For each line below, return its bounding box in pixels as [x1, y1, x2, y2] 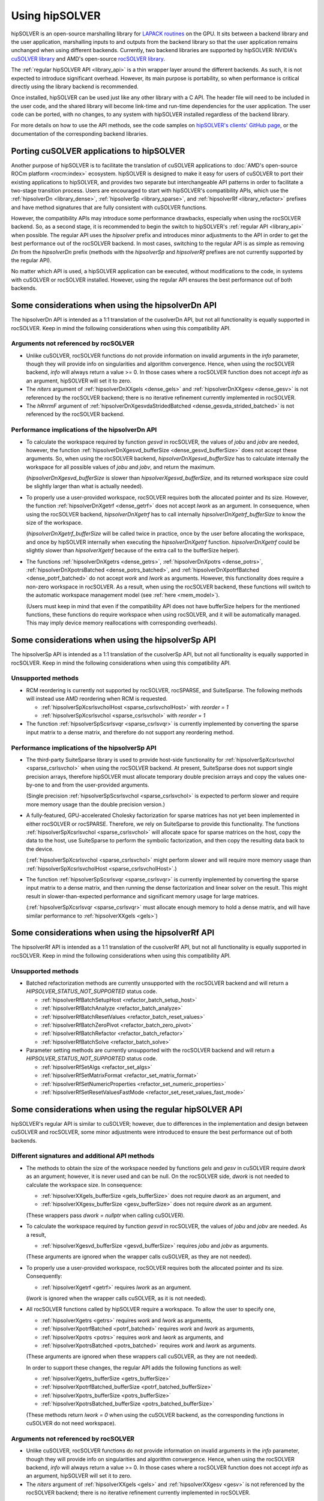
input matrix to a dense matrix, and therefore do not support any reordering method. [26, 728, 234, 735]
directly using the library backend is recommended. [11, 83, 139, 90]
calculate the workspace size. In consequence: [26, 1181, 143, 1188]
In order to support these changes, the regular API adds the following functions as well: [26, 1364, 242, 1371]
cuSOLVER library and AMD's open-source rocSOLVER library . [11, 55, 165, 62]
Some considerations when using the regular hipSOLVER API [11, 1104, 242, 1114]
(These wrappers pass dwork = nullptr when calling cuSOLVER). [26, 1212, 185, 1219]
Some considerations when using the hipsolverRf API [11, 928, 215, 938]
